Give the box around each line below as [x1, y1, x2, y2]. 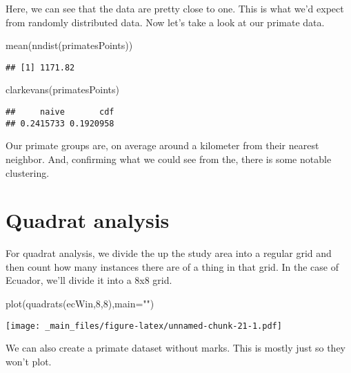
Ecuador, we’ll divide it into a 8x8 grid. [6, 273, 172, 287]
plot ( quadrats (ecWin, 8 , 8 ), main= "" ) [6, 296, 154, 311]
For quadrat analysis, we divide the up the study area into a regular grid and [6, 246, 332, 260]
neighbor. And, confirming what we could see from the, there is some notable [6, 151, 332, 166]
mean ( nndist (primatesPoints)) [6, 38, 133, 52]
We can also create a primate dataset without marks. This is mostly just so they [6, 341, 346, 355]
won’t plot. [6, 354, 52, 368]
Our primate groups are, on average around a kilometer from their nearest [6, 138, 319, 153]
